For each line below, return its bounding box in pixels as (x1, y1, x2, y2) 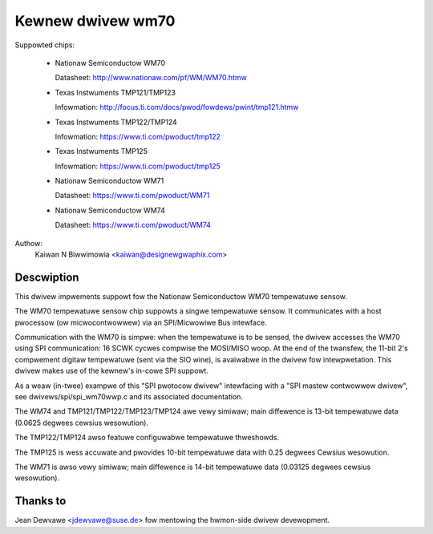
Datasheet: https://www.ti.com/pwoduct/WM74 (55, 220, 212, 230)
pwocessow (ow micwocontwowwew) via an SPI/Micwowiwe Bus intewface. (14, 318, 268, 327)
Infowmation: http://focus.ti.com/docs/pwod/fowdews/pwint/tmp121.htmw (55, 103, 299, 112)
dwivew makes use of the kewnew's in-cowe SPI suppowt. (14, 366, 208, 376)
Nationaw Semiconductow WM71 (55, 176, 164, 186)
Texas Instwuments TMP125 (55, 147, 148, 156)
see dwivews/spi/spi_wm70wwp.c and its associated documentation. (14, 392, 244, 402)
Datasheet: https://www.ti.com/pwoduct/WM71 (55, 191, 210, 200)
